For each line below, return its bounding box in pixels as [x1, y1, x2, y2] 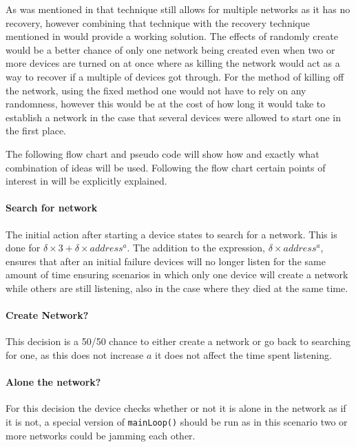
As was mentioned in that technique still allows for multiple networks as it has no [6, 2, 350, 16]
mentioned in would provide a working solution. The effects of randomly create [6, 29, 338, 43]
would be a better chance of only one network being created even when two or [6, 42, 335, 56]
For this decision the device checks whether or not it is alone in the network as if [6, 401, 346, 415]
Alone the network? [6, 375, 101, 389]
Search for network [6, 200, 98, 215]
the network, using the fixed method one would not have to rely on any [6, 83, 306, 97]
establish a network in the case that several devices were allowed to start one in [6, 110, 342, 124]
